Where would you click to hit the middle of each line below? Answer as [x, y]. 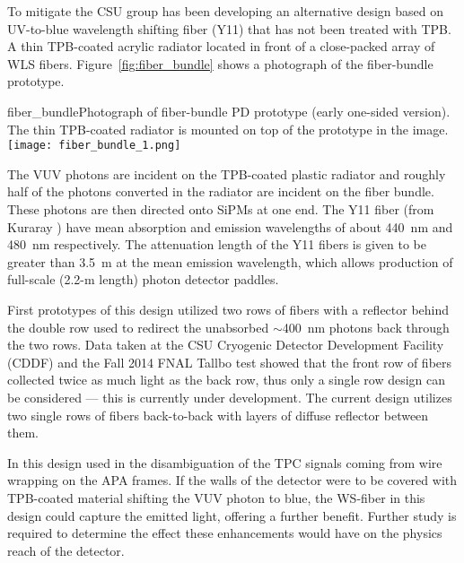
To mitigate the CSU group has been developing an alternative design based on [226, 11]
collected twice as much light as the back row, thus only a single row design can [227, 380]
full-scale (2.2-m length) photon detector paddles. [143, 279]
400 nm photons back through [366, 327]
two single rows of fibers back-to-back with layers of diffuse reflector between [218, 415]
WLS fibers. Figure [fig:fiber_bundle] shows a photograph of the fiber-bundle [220, 63]
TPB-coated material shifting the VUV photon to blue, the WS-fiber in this [216, 497]
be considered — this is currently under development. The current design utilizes [230, 397]
